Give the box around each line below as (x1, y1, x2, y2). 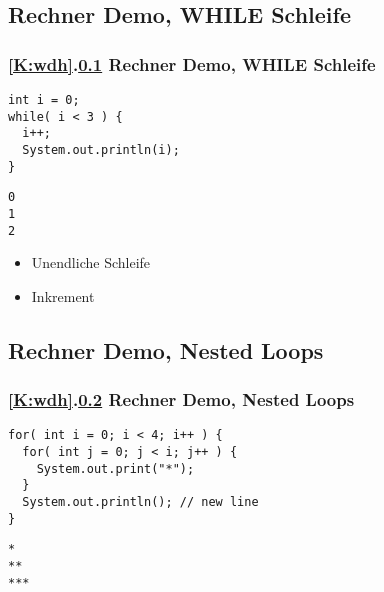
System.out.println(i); (22, 142, 180, 157)
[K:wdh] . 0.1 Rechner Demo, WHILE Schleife (8, 51, 376, 76)
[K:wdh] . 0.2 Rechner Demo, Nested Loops (8, 387, 355, 412)
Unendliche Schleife (31, 252, 151, 273)
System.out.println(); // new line (22, 495, 259, 510)
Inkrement (31, 285, 95, 306)
